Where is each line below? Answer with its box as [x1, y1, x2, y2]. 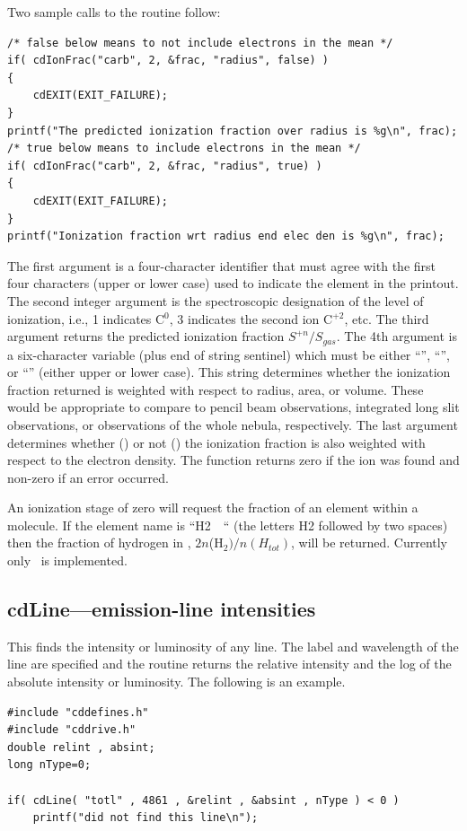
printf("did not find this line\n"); [32, 811, 259, 825]
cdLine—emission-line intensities [7, 595, 316, 623]
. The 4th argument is [336, 327, 457, 346]
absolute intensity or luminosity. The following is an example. [7, 672, 346, 691]
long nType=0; [7, 758, 92, 772]
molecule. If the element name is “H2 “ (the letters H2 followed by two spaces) [7, 515, 448, 534]
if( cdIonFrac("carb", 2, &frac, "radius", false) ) [7, 54, 329, 67]
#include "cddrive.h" [7, 723, 137, 737]
